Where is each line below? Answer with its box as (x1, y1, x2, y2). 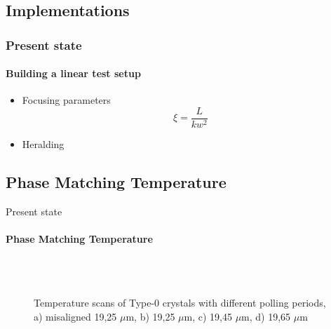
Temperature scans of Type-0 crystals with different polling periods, (34, 295, 326, 310)
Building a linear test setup (6, 66, 141, 81)
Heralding (22, 137, 65, 152)
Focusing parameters (22, 93, 111, 107)
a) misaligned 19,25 (34, 309, 117, 324)
